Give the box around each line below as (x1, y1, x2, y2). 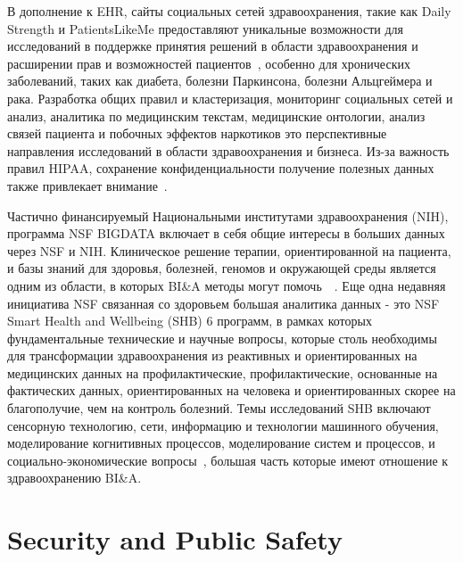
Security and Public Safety (7, 521, 343, 558)
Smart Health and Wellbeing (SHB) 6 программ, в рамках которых (7, 311, 372, 330)
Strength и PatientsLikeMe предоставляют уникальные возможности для (7, 19, 403, 37)
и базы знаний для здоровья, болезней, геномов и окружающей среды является (7, 259, 436, 277)
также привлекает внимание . (7, 176, 168, 194)
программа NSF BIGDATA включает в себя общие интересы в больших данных (7, 224, 445, 243)
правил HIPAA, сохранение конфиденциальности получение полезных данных (7, 159, 434, 178)
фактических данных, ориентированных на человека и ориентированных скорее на (7, 381, 456, 400)
